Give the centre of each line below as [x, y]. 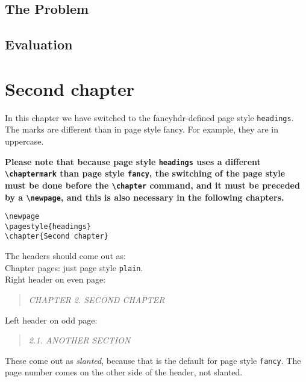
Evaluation [39, 44]
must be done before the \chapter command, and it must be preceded [152, 185]
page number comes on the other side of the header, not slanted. [124, 372]
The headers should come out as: [65, 256]
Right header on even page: [55, 279]
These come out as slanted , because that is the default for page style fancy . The [153, 360]
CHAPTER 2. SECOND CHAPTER [97, 299]
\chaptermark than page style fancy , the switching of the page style [145, 173]
